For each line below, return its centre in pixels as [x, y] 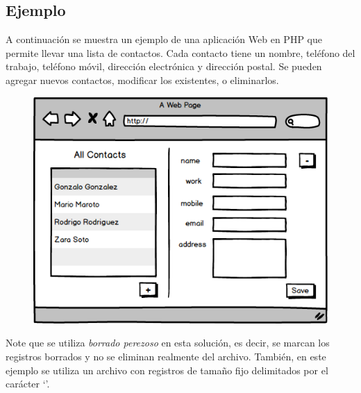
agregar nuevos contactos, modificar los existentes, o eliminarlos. [142, 80]
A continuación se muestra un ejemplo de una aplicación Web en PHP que [164, 39]
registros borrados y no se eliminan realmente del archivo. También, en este [166, 356]
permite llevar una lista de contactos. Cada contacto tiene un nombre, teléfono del [180, 52]
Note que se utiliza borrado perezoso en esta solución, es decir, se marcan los [168, 343]
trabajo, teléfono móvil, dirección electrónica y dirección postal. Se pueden [164, 66]
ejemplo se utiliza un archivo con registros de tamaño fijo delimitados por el [167, 370]
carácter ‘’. [28, 384]
